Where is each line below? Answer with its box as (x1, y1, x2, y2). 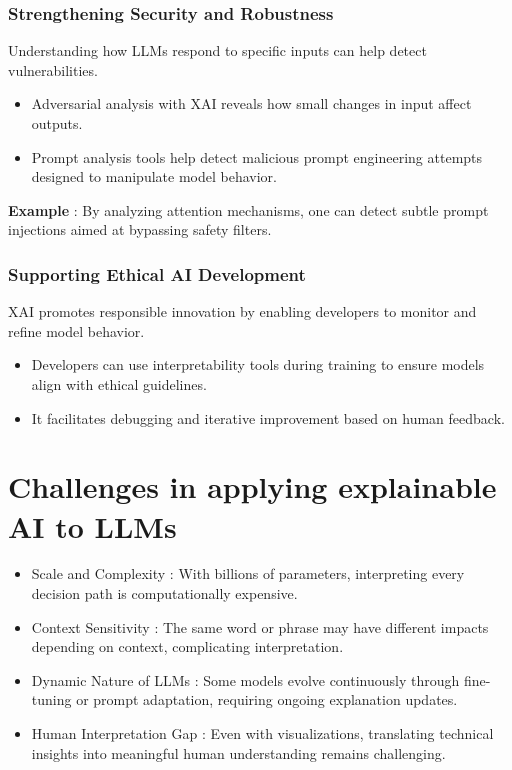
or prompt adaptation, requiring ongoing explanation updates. (76, 689, 458, 710)
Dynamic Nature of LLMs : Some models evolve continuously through (31, 669, 460, 690)
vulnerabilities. (8, 59, 98, 80)
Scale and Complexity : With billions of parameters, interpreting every (31, 563, 465, 584)
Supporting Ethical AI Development (8, 261, 306, 286)
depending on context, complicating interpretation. (31, 636, 344, 657)
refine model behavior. (8, 320, 145, 341)
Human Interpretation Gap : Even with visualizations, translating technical (31, 723, 494, 744)
